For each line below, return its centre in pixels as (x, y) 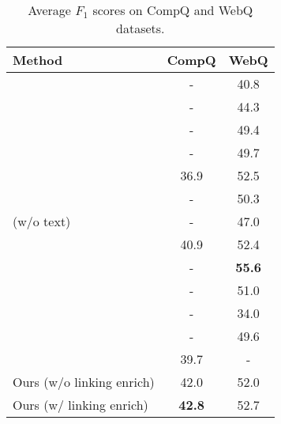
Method (38, 60)
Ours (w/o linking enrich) (84, 382)
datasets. (140, 28)
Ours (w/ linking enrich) (81, 405)
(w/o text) (42, 221)
